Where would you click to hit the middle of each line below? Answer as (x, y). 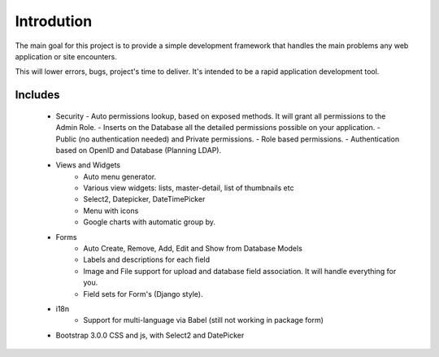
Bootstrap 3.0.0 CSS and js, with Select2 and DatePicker (150, 335)
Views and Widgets (88, 165)
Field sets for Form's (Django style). (143, 294)
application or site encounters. (66, 56)
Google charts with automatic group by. (149, 222)
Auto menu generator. (120, 176)
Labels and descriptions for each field (147, 259)
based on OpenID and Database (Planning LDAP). (139, 150)
